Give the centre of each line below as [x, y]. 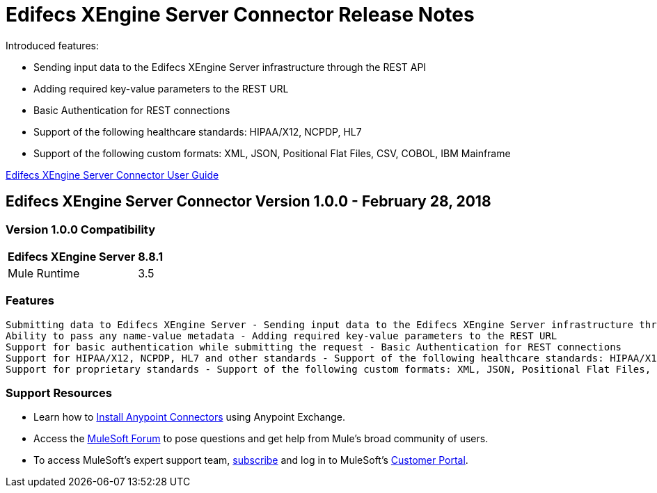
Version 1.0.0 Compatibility [81, 229]
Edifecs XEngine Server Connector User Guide [112, 175]
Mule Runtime [44, 273]
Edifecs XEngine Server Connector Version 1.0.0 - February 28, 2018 [248, 202]
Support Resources [59, 393]
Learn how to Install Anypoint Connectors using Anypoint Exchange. [190, 417]
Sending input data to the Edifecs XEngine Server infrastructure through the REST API [230, 67]
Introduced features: [52, 45]
